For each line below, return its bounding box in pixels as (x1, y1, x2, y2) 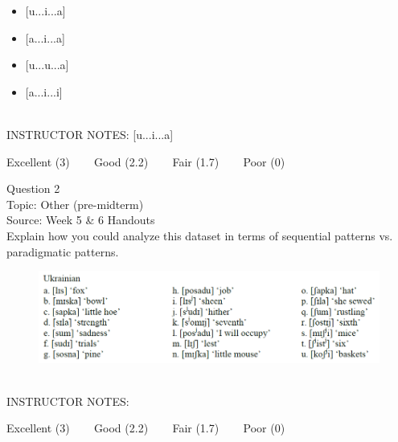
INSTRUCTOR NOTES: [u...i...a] (6, 125, 174, 142)
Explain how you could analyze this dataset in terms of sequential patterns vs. (6, 227, 393, 244)
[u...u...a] (25, 56, 69, 73)
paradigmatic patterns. (6, 243, 119, 260)
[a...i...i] (25, 83, 63, 100)
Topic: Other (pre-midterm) (6, 195, 144, 212)
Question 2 (6, 180, 60, 197)
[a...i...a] (25, 29, 65, 46)
